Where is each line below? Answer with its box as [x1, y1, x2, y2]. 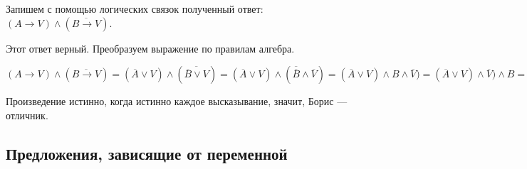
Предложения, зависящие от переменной [6, 142, 288, 164]
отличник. [6, 107, 48, 122]
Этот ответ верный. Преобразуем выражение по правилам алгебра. [6, 40, 295, 55]
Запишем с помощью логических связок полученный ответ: [6, 1, 263, 16]
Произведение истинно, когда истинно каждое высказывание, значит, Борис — [6, 94, 348, 109]
